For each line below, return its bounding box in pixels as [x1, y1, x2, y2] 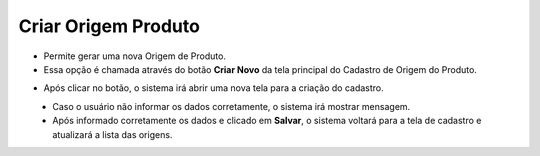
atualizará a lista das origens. [52, 128, 173, 140]
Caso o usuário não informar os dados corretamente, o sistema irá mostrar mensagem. [52, 100, 411, 112]
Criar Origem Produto [18, 15, 200, 37]
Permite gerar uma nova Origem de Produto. [43, 50, 227, 62]
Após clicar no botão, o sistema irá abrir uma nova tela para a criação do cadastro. [43, 82, 384, 94]
